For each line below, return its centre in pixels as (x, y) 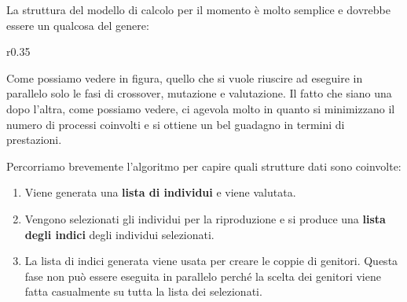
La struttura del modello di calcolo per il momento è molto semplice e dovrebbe (198, 9)
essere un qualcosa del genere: (78, 25)
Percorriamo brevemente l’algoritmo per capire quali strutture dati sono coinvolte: (204, 166)
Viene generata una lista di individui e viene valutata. (160, 192)
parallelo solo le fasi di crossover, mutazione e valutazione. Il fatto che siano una (199, 93)
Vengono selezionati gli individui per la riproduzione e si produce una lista (205, 218)
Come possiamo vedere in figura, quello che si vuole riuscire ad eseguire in (185, 77)
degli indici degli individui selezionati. (119, 234)
